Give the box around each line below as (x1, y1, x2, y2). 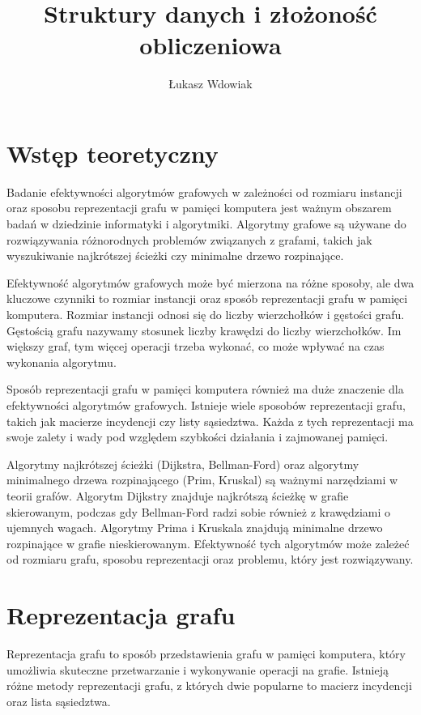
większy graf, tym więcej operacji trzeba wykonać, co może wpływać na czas (6, 338, 385, 355)
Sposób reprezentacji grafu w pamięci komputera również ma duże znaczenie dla (6, 381, 404, 398)
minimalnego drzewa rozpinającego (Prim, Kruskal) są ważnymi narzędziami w (6, 471, 398, 488)
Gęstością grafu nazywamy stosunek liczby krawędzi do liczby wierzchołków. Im (6, 321, 402, 338)
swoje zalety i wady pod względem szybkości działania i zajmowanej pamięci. (6, 428, 389, 445)
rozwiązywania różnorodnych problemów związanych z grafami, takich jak (6, 231, 372, 248)
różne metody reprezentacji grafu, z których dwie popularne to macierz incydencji (6, 677, 412, 694)
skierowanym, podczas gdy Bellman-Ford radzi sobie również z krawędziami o (6, 503, 391, 520)
